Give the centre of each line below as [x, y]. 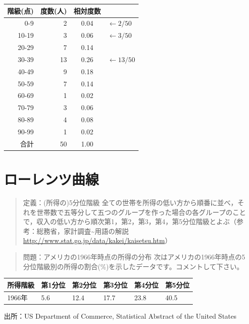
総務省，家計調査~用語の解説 [83, 231]
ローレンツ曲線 [52, 179]
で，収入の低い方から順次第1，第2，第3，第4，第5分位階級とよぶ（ [130, 221]
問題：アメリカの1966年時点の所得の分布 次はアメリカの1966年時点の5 [134, 256]
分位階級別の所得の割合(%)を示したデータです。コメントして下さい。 [133, 266]
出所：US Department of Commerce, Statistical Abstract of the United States [120, 316]
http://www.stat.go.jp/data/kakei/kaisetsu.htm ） [97, 240]
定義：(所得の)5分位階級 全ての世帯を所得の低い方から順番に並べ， [130, 202]
